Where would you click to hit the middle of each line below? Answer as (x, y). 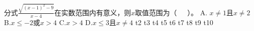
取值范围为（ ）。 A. (171, 12)
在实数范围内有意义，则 (93, 12)
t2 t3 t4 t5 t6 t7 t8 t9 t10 (174, 22)
